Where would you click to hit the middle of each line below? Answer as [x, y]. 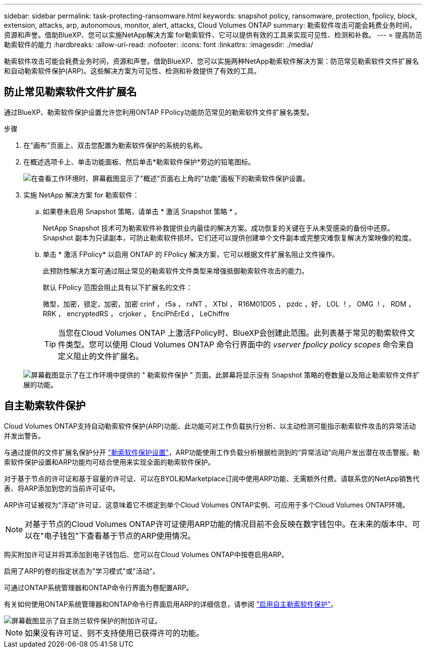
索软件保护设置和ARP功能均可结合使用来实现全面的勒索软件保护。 [109, 462]
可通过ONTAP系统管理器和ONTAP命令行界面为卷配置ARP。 [99, 587]
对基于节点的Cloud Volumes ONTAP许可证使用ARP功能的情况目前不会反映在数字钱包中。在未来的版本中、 [219, 524]
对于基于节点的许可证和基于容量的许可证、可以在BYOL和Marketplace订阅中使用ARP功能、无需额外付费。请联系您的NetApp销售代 [212, 478]
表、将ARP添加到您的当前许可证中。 [62, 488]
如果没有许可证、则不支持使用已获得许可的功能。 [115, 633]
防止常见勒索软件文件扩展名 [70, 92]
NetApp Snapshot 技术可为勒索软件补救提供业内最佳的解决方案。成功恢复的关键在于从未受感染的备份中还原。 [219, 228]
